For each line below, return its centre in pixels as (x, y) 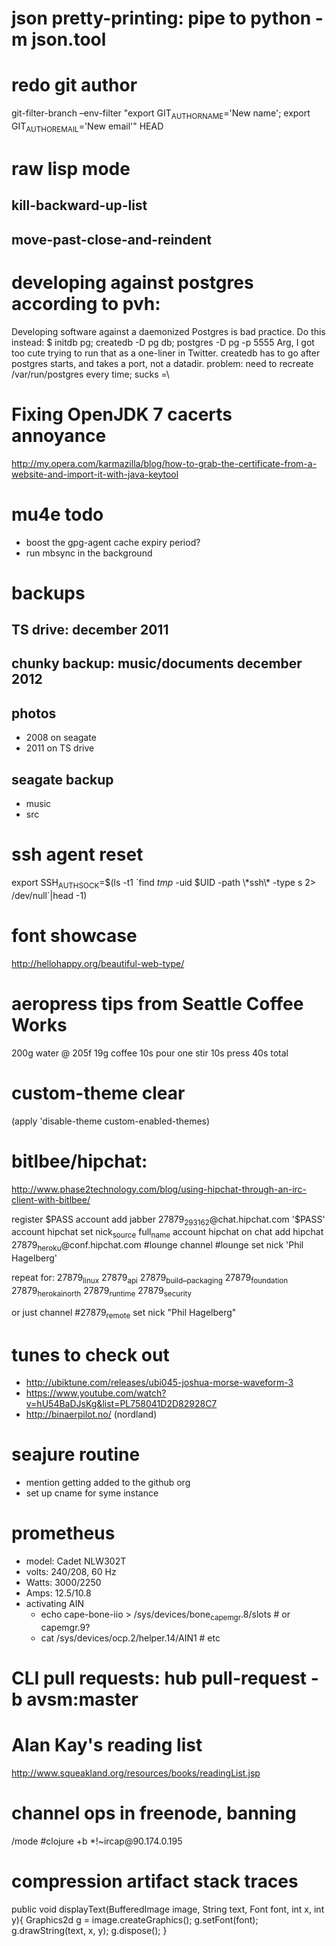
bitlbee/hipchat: (79, 1161)
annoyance (59, 435)
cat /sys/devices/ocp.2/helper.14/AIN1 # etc (130, 1638)
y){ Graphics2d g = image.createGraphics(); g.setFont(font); (135, 1919)
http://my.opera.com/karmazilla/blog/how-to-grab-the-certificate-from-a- (164, 463)
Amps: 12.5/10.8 (58, 1593)
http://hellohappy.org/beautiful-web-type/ (98, 963)
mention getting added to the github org (108, 1483)
